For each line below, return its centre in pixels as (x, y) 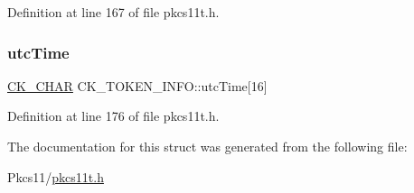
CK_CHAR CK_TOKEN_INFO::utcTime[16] (137, 85)
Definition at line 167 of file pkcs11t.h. (113, 12)
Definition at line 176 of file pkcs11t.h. (113, 116)
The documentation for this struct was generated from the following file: (207, 146)
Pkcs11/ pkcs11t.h (56, 176)
